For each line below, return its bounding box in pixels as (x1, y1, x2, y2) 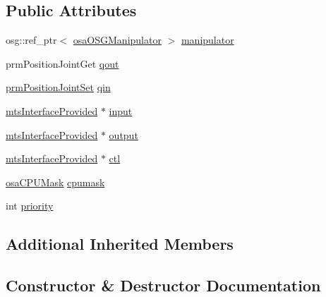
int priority (6, 198, 54, 213)
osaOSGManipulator (73, 32, 162, 47)
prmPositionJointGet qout (6, 56, 119, 71)
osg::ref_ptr (6, 32, 57, 47)
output (109, 127, 138, 142)
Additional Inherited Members (6, 233, 234, 255)
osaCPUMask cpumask (6, 174, 105, 189)
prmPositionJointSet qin (6, 80, 111, 95)
